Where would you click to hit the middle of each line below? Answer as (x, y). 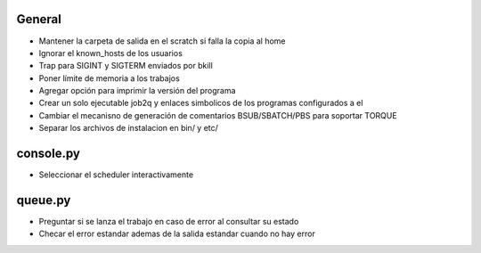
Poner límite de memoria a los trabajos (109, 78)
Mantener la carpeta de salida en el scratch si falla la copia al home (162, 41)
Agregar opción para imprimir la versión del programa (137, 91)
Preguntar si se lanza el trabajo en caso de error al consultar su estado (169, 222)
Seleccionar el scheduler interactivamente (116, 175)
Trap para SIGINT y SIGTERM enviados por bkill (126, 66)
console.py (48, 154)
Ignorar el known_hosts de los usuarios (110, 53)
